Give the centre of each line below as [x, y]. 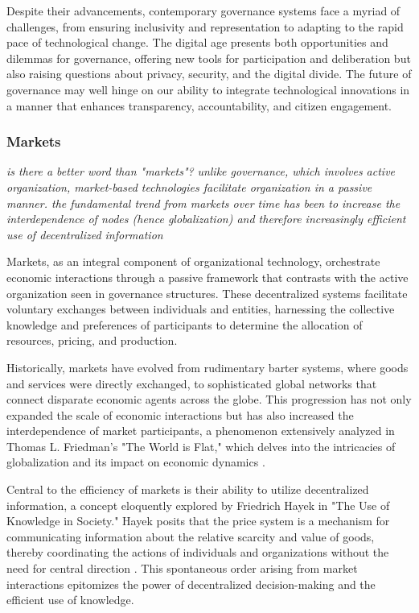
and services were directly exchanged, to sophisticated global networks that [192, 383]
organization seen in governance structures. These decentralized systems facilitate [207, 293]
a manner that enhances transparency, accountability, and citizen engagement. [199, 105]
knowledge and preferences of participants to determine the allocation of [185, 324]
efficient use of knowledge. [70, 600]
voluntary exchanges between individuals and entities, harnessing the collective [201, 309]
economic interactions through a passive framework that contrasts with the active [207, 277]
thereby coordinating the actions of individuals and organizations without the [198, 552]
